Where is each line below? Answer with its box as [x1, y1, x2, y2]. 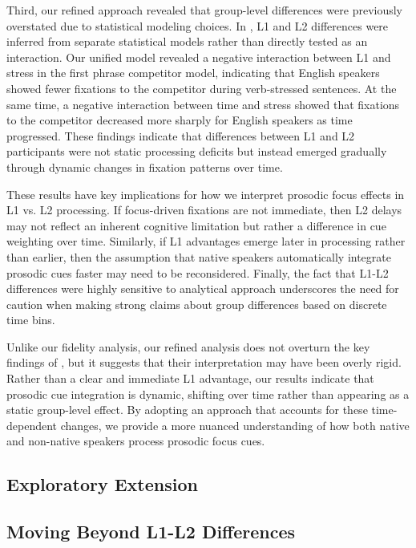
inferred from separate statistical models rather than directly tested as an [6, 33, 368, 50]
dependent [6, 416, 58, 433]
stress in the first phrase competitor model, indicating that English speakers [6, 64, 380, 81]
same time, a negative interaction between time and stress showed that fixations [6, 95, 400, 112]
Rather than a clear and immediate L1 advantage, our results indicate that [6, 370, 374, 387]
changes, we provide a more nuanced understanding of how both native [60, 416, 410, 433]
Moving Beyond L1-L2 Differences [6, 519, 296, 544]
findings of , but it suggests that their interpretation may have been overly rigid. [6, 354, 402, 371]
